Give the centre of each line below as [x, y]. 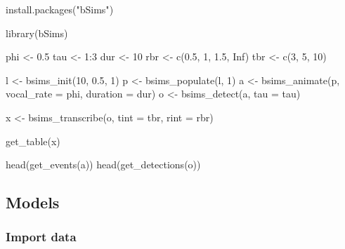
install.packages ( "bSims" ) [60, 9]
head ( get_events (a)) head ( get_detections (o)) [103, 164]
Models [33, 202]
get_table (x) [33, 141]
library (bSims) [37, 33]
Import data [41, 237]
